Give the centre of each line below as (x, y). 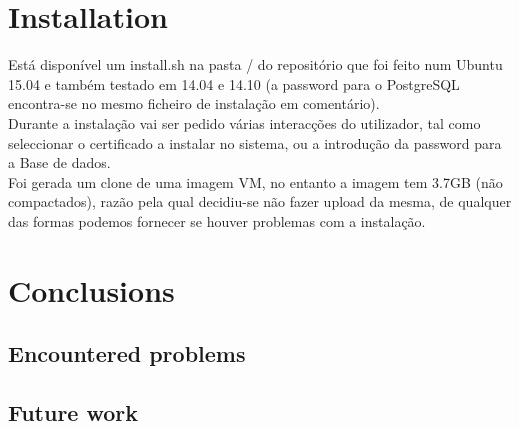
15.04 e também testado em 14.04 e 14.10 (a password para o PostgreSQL (234, 83)
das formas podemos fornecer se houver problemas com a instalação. (217, 220)
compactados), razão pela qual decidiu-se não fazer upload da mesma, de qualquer (260, 201)
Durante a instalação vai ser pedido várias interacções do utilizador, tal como (244, 122)
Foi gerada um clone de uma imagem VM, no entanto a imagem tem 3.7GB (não (255, 181)
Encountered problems (127, 353)
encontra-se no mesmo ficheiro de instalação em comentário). (194, 103)
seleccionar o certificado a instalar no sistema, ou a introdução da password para (255, 142)
